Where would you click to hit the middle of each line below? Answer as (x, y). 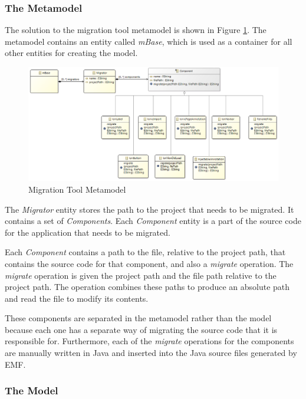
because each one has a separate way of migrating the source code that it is (141, 329)
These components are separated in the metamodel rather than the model (138, 318)
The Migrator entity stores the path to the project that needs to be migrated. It (149, 209)
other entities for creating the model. (71, 53)
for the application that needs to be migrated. (88, 232)
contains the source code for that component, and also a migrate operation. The (149, 263)
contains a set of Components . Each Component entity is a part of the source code (153, 221)
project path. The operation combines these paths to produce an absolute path (147, 287)
